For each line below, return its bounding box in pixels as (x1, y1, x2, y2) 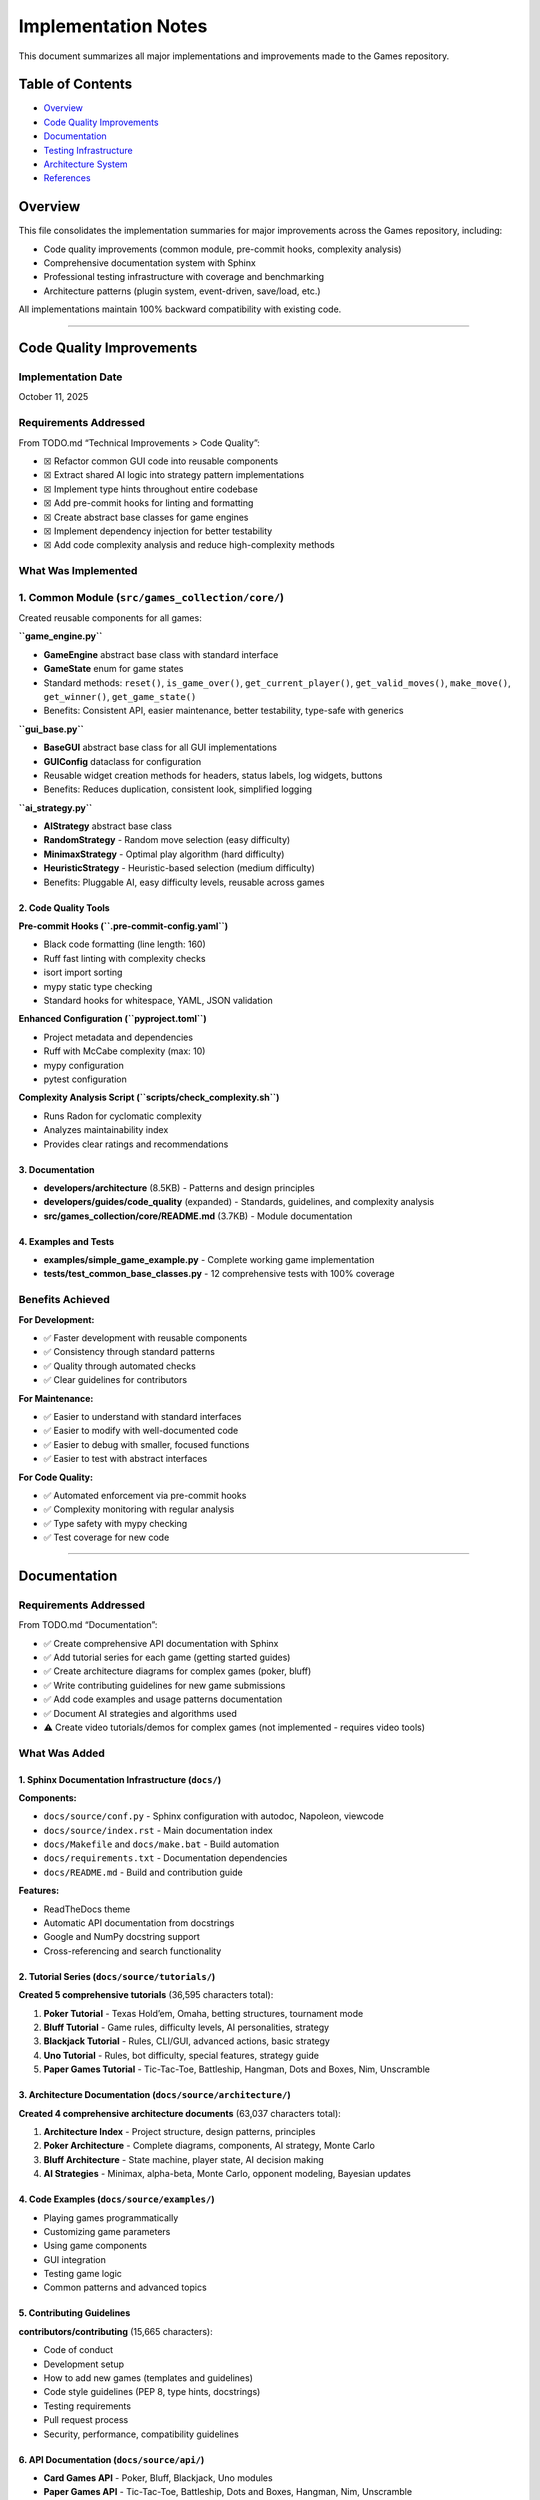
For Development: (18, 1313, 95, 1325)
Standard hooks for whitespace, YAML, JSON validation (43, 994, 274, 1006)
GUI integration (43, 2253, 107, 2265)
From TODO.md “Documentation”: (18, 1619, 158, 1631)
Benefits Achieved (18, 1293, 110, 1307)
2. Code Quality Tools (18, 901, 110, 914)
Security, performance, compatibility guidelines (43, 2428, 239, 2440)
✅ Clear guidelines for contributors (43, 1374, 188, 1386)
